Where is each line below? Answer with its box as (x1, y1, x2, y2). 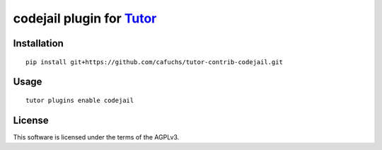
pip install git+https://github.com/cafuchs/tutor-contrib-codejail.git (25, 58, 283, 66)
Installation (13, 37, 64, 49)
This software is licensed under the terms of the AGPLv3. (13, 132, 180, 141)
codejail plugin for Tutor (13, 11, 157, 26)
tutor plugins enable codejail (25, 96, 134, 104)
